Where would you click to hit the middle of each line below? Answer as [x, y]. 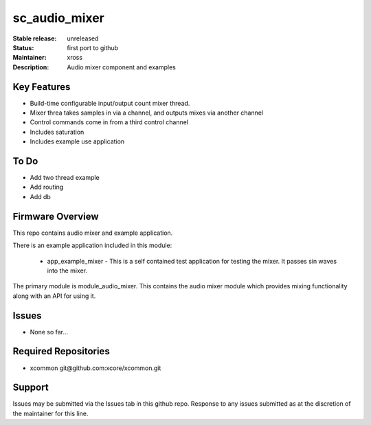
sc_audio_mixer [58, 18]
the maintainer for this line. [50, 413]
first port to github [93, 47]
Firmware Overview [56, 216]
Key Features [42, 87]
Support [31, 388]
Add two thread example [65, 178]
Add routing [47, 187]
